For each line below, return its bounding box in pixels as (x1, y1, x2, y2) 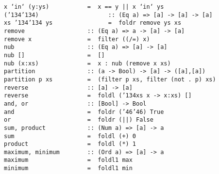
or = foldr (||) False (4, 116, 153, 124)
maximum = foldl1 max (4, 157, 133, 164)
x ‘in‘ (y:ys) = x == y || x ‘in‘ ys (4, 3, 164, 10)
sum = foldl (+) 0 (4, 132, 136, 140)
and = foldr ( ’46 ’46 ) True (4, 108, 164, 115)
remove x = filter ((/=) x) (4, 35, 150, 43)
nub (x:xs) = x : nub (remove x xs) (4, 60, 171, 67)
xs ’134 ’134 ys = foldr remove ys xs (4, 19, 182, 27)
